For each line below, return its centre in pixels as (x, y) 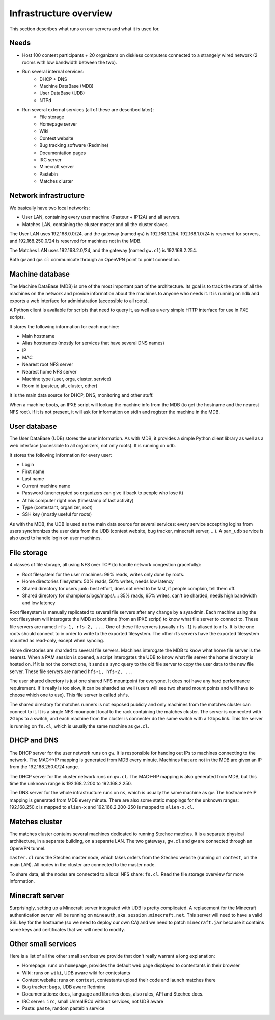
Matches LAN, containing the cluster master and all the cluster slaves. (95, 224)
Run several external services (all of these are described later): (88, 110)
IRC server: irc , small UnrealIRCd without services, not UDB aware (93, 1001)
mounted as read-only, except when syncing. (57, 641)
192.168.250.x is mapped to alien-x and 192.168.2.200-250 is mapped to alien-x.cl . (102, 807)
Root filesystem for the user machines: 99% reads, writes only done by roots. (103, 574)
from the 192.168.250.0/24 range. (44, 767)
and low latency (39, 603)
